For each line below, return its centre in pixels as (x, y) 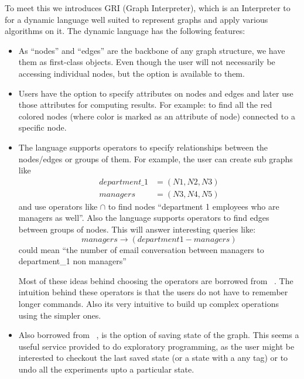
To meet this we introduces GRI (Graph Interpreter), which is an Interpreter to (148, 8)
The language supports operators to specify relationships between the (143, 147)
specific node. (42, 127)
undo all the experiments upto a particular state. (106, 369)
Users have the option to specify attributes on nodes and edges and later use (156, 93)
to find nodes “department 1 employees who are (194, 206)
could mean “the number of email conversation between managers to (141, 249)
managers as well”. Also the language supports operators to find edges (144, 218)
